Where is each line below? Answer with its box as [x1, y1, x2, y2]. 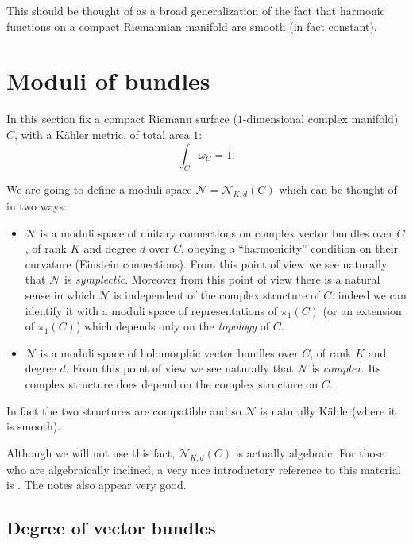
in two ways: [6, 198, 67, 214]
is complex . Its [311, 360, 381, 376]
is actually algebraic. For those [235, 444, 385, 461]
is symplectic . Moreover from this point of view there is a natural [64, 271, 380, 287]
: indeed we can [331, 287, 407, 303]
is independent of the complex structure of [113, 287, 320, 303]
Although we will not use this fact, [6, 444, 176, 461]
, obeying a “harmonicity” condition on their [180, 240, 399, 257]
